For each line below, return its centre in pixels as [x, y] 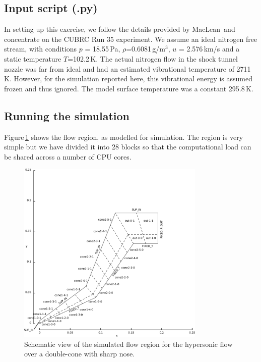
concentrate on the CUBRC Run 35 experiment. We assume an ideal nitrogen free [131, 39]
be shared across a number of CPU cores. [68, 156]
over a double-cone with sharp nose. [80, 354]
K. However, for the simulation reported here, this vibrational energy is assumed [128, 79]
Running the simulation [67, 115]
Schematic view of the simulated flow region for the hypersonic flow [128, 344]
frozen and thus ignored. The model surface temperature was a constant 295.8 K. [129, 88]
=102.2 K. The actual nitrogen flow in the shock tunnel [153, 58]
